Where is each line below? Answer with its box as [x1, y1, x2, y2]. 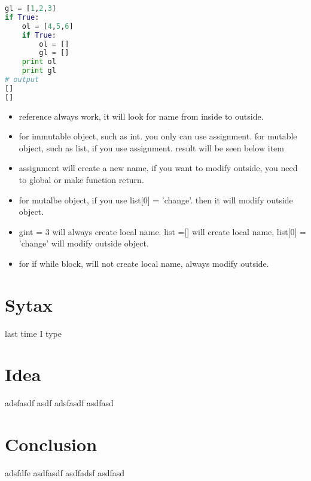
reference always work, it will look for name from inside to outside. [19, 109, 264, 122]
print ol [22, 57, 56, 66]
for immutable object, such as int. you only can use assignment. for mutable [19, 130, 297, 142]
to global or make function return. [19, 173, 144, 185]
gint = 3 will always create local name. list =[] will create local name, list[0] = [19, 225, 306, 238]
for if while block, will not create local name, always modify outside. [19, 257, 269, 269]
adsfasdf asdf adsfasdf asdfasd [5, 397, 114, 409]
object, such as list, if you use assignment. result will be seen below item [19, 141, 284, 154]
